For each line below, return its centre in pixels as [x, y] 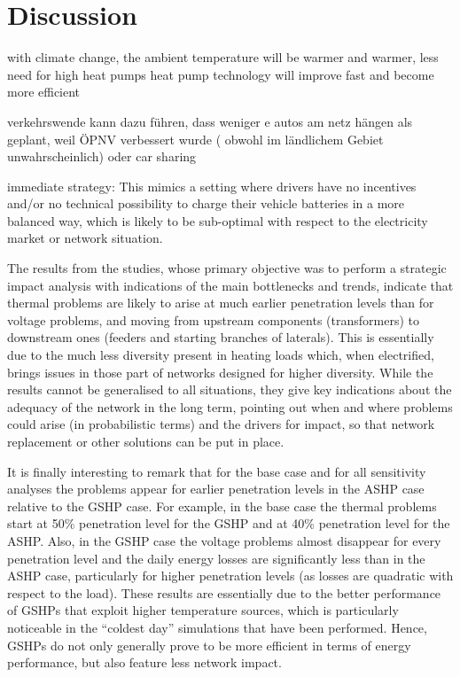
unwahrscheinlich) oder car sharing [102, 156]
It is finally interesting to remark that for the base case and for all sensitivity [217, 471]
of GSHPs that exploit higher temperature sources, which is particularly [203, 610]
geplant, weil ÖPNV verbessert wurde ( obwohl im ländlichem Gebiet [195, 139]
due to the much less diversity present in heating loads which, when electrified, [221, 355]
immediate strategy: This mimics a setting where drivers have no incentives [212, 186]
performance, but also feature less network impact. [144, 662]
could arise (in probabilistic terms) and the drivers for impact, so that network [221, 424]
